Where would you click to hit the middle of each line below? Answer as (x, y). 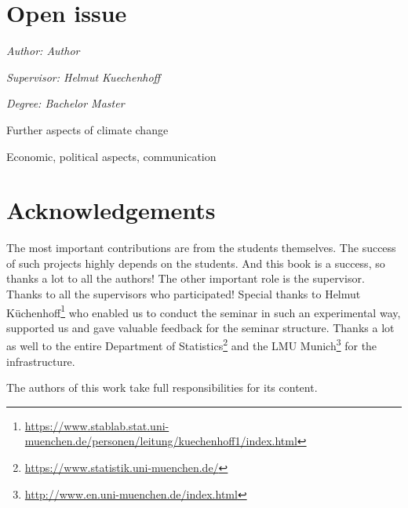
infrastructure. (41, 361)
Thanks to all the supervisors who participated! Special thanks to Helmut (184, 294)
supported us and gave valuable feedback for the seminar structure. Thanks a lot (200, 327)
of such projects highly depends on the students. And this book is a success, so (196, 263)
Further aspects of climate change (87, 129)
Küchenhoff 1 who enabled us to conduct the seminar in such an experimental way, (204, 311)
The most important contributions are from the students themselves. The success (201, 248)
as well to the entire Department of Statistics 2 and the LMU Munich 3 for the (192, 345)
